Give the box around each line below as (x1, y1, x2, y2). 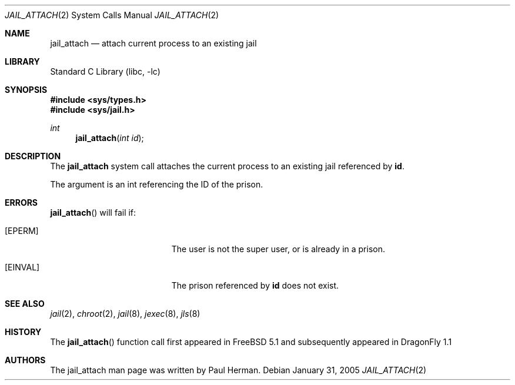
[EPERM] (5, 226, 39, 236)
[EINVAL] (5, 262, 40, 272)
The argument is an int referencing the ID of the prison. (50, 179, 263, 189)
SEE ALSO (5, 299, 45, 309)
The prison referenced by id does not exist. (171, 280, 339, 290)
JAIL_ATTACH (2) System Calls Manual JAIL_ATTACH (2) (5, 10, 219, 20)
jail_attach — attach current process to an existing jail (50, 38, 257, 48)
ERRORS (5, 197, 38, 207)
